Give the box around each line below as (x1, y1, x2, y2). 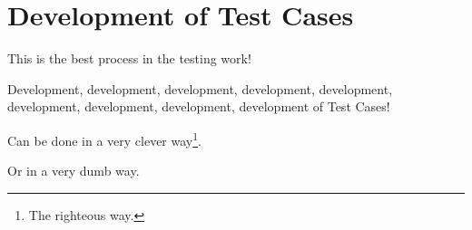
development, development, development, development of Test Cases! (7, 97, 390, 116)
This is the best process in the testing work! (7, 49, 251, 68)
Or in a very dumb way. (7, 161, 140, 180)
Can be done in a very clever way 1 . (7, 128, 202, 149)
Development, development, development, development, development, (7, 79, 393, 98)
